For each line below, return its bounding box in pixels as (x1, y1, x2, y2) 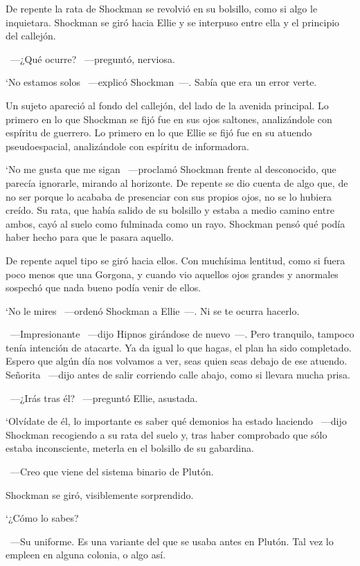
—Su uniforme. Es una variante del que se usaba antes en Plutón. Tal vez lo (10, 533, 334, 548)
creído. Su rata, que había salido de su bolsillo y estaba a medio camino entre (6, 203, 334, 217)
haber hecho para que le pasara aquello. (6, 230, 174, 244)
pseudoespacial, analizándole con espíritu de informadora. (6, 138, 249, 153)
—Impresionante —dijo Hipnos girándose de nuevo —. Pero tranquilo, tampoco (10, 327, 354, 341)
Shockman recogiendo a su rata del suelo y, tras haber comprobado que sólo (6, 427, 327, 441)
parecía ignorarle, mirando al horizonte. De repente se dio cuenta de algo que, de (6, 175, 348, 190)
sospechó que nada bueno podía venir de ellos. (6, 280, 201, 295)
